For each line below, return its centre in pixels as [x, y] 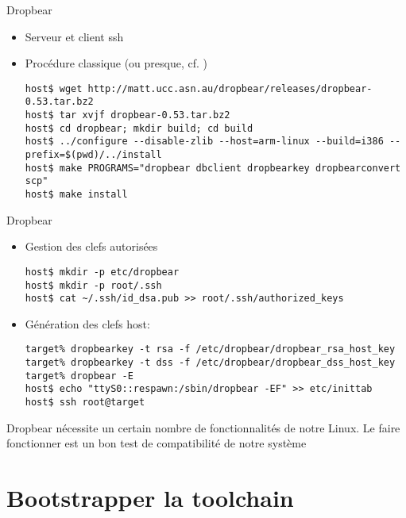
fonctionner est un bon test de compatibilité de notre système [157, 443]
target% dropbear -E [79, 376]
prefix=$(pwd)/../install [93, 155]
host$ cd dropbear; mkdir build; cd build [139, 128]
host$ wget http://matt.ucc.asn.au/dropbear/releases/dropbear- [199, 88]
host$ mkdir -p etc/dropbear [102, 272]
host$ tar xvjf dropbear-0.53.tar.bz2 [128, 115]
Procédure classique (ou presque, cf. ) [116, 63]
